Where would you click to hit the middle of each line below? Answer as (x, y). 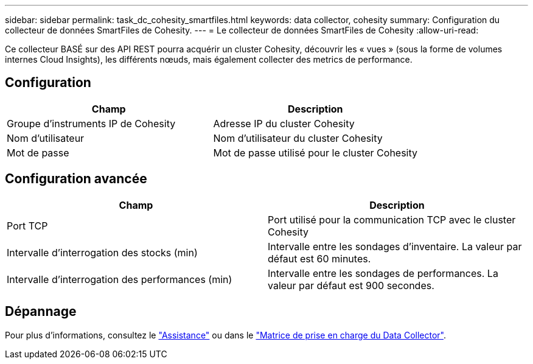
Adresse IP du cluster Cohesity (284, 123)
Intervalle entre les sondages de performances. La (383, 273)
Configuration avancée (76, 179)
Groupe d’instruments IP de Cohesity (91, 123)
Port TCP (27, 226)
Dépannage (41, 312)
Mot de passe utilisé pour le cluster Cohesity (315, 152)
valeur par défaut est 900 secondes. (351, 285)
